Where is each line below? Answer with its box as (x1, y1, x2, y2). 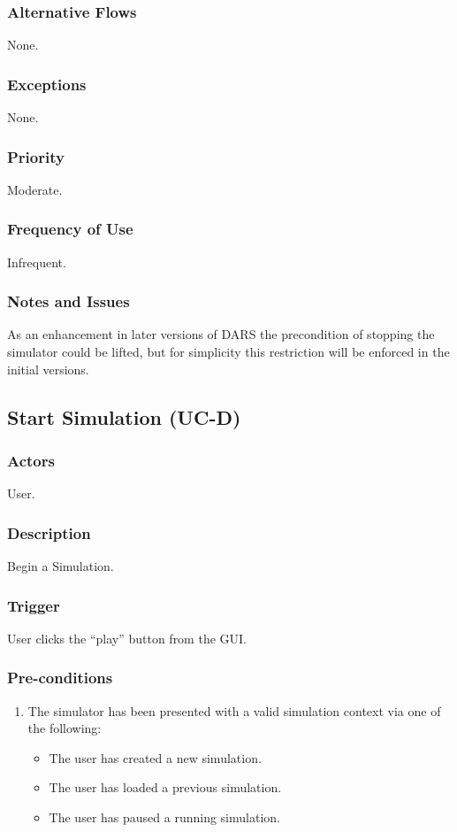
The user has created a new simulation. (49, 748, 262, 767)
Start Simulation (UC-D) (7, 403, 241, 430)
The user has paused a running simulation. (49, 808, 280, 827)
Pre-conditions (7, 666, 113, 689)
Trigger (7, 594, 60, 616)
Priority (7, 145, 65, 167)
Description (7, 521, 91, 543)
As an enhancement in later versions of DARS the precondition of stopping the (7, 325, 435, 343)
